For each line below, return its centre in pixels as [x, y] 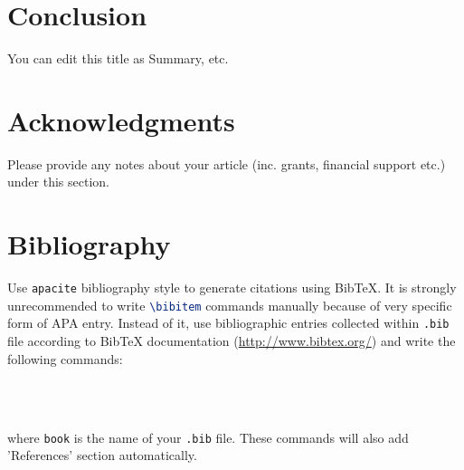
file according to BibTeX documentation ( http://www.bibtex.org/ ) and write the [232, 341]
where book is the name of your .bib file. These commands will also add [208, 437]
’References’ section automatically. [102, 455]
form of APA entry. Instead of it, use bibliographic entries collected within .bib [228, 323]
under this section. [58, 182]
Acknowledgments [121, 120]
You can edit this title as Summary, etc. [118, 58]
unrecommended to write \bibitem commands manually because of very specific [230, 305]
